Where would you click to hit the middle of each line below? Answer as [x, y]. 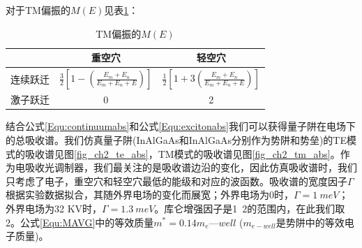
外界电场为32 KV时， [54, 208]
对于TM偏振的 [38, 10]
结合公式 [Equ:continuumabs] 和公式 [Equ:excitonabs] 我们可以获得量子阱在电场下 [181, 126]
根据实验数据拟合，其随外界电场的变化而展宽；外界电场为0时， [150, 195]
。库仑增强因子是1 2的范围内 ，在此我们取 [250, 208]
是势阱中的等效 [310, 222]
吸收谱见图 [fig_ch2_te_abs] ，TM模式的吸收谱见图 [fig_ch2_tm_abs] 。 [182, 153]
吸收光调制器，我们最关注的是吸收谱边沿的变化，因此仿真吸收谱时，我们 [191, 167]
